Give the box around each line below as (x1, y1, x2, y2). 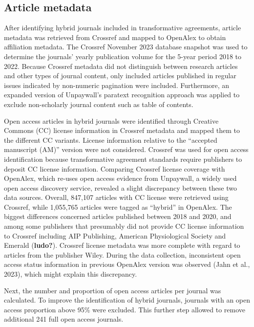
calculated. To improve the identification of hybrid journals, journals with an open (4, 295, 250, 305)
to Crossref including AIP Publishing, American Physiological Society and (4, 230, 226, 240)
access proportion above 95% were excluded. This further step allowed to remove (4, 304, 245, 314)
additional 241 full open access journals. (4, 314, 124, 324)
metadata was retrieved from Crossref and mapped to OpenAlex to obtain (4, 32, 226, 42)
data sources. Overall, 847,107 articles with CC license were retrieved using (4, 192, 229, 202)
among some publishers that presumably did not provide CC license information (4, 221, 244, 231)
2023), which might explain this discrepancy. (4, 269, 137, 279)
